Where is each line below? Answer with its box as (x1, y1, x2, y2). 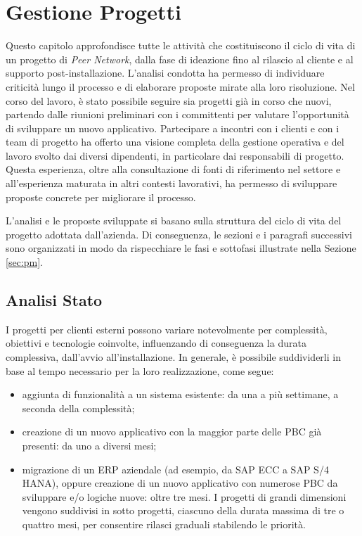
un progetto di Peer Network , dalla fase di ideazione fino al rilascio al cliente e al (6, 51, 354, 66)
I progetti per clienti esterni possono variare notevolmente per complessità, (6, 321, 328, 336)
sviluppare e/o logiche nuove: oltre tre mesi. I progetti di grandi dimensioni (22, 489, 347, 504)
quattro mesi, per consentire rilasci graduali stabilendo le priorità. (22, 516, 306, 531)
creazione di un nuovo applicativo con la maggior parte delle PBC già (22, 424, 322, 439)
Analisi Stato (6, 289, 103, 311)
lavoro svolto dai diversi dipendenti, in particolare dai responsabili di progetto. (6, 148, 344, 162)
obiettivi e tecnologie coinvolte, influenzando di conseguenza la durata (6, 336, 306, 350)
